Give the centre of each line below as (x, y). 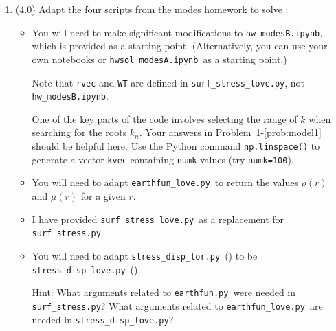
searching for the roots (79, 132)
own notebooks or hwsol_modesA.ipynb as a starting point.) (159, 59)
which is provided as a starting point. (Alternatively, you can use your (180, 46)
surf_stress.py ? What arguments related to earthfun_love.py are (177, 305)
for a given (103, 195)
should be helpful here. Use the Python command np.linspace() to (176, 146)
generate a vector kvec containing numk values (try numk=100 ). (163, 159)
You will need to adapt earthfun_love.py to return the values (165, 182)
